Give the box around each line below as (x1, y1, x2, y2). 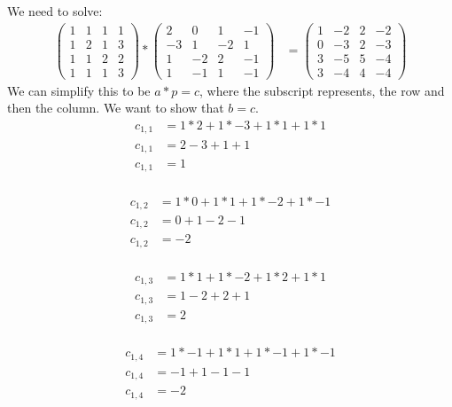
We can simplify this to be (7, 81, 151, 99)
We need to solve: (7, 2, 103, 20)
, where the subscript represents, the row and (199, 81, 445, 99)
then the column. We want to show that (7, 98, 224, 117)
